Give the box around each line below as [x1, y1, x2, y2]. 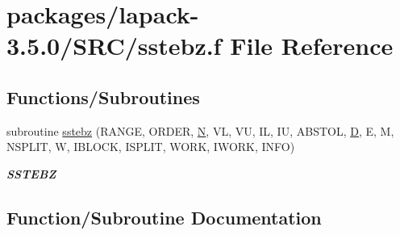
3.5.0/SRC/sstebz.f [6, 29, 222, 62]
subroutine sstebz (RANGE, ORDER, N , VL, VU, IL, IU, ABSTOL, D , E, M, [6, 122, 394, 139]
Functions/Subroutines [6, 84, 200, 109]
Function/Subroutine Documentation [6, 204, 322, 229]
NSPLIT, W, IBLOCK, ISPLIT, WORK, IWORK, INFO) [6, 138, 295, 155]
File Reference [230, 29, 394, 62]
